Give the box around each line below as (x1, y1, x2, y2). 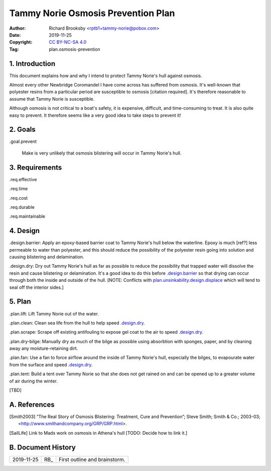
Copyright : (9, 39, 33, 45)
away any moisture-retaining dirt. (9, 345, 78, 352)
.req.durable (9, 204, 35, 210)
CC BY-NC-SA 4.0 (49, 39, 87, 45)
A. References (9, 400, 55, 409)
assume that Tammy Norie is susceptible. (9, 96, 95, 102)
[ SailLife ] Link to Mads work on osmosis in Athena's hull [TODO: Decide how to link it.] (9, 430, 188, 436)
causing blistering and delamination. (9, 254, 84, 260)
